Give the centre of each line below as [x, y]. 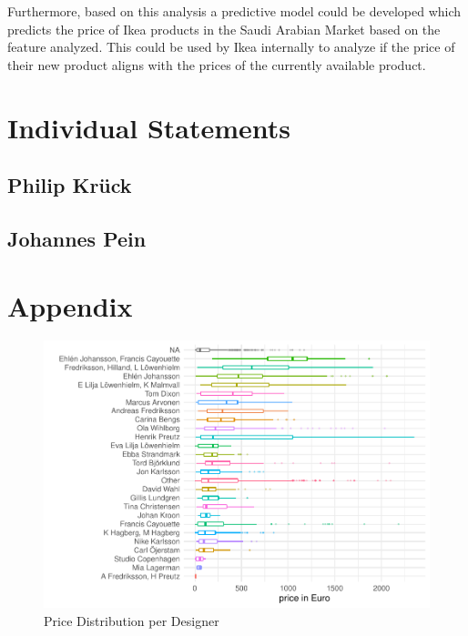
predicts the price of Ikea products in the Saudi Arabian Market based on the [224, 29]
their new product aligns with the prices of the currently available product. [217, 64]
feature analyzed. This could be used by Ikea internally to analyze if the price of [231, 47]
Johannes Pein [77, 238]
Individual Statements [149, 127]
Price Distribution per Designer [132, 620]
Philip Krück [70, 185]
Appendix [70, 305]
